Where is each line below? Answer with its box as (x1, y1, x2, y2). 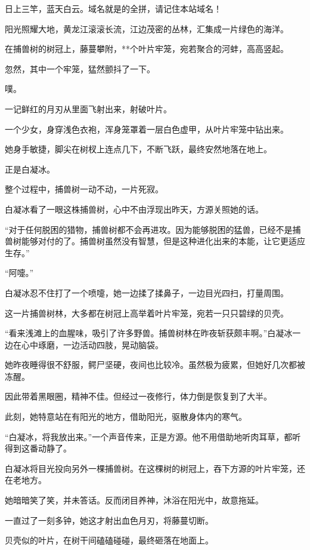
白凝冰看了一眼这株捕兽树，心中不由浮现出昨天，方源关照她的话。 (5, 202, 263, 215)
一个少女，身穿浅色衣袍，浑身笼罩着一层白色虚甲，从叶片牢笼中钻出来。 (5, 122, 289, 135)
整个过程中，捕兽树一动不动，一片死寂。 (5, 183, 163, 195)
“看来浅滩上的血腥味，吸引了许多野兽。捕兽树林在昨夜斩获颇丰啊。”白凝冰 (5, 327, 293, 339)
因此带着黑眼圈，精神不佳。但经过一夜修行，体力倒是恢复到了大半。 (5, 390, 272, 402)
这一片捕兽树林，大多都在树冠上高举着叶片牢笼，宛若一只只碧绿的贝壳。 (5, 306, 289, 319)
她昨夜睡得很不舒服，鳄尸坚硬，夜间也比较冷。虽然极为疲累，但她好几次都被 (5, 358, 305, 371)
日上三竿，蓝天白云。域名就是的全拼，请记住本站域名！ (5, 2, 222, 14)
